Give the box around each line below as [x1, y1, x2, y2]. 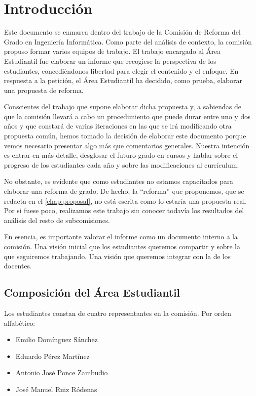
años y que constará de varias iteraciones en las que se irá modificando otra [4, 121, 232, 131]
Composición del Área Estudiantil [4, 285, 180, 300]
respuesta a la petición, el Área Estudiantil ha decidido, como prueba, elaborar [4, 75, 242, 86]
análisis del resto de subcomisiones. [4, 215, 110, 225]
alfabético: [4, 317, 36, 328]
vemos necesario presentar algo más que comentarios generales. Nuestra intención [4, 140, 250, 150]
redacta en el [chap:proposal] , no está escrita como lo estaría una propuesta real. [4, 195, 247, 206]
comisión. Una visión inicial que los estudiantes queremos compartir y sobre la [4, 241, 241, 251]
